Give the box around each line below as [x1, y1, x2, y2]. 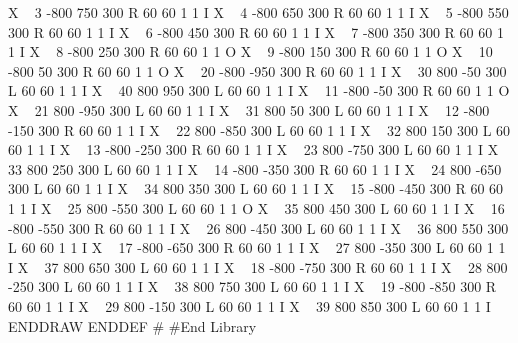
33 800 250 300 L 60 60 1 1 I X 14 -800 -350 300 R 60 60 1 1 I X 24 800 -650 [8, 158, 502, 179]
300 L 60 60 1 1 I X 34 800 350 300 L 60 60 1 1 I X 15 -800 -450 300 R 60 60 [8, 178, 504, 199]
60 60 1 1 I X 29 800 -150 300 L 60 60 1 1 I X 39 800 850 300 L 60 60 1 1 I [8, 295, 491, 316]
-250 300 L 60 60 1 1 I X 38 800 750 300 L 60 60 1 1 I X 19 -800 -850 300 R [8, 276, 497, 297]
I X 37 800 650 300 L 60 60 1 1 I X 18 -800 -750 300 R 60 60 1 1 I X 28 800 [8, 256, 508, 277]
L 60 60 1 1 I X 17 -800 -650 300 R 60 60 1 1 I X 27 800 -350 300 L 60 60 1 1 [8, 237, 506, 258]
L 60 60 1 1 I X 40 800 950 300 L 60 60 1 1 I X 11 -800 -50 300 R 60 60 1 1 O [8, 80, 510, 101]
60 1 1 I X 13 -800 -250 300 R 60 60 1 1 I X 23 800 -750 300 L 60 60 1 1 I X [8, 139, 499, 160]
